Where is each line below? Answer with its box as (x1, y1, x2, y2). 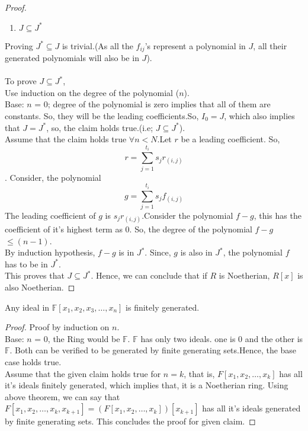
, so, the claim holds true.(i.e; (46, 121, 153, 133)
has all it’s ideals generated (202, 402, 301, 414)
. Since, (145, 246, 171, 258)
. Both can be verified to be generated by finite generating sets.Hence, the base (9, 344, 297, 356)
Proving (5, 39, 33, 52)
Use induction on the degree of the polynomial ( (5, 86, 179, 98)
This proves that (5, 269, 65, 282)
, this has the (254, 209, 301, 221)
